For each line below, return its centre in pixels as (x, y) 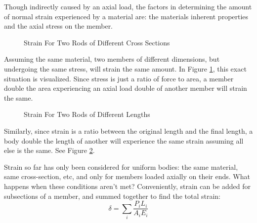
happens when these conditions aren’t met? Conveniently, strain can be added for (127, 186)
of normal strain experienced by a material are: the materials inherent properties (126, 16)
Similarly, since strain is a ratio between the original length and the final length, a (128, 130)
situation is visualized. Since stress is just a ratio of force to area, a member (119, 78)
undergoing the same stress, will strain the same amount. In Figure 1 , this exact (125, 68)
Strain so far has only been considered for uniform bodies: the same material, (121, 167)
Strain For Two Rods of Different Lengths (87, 114)
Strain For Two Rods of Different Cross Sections (97, 42)
